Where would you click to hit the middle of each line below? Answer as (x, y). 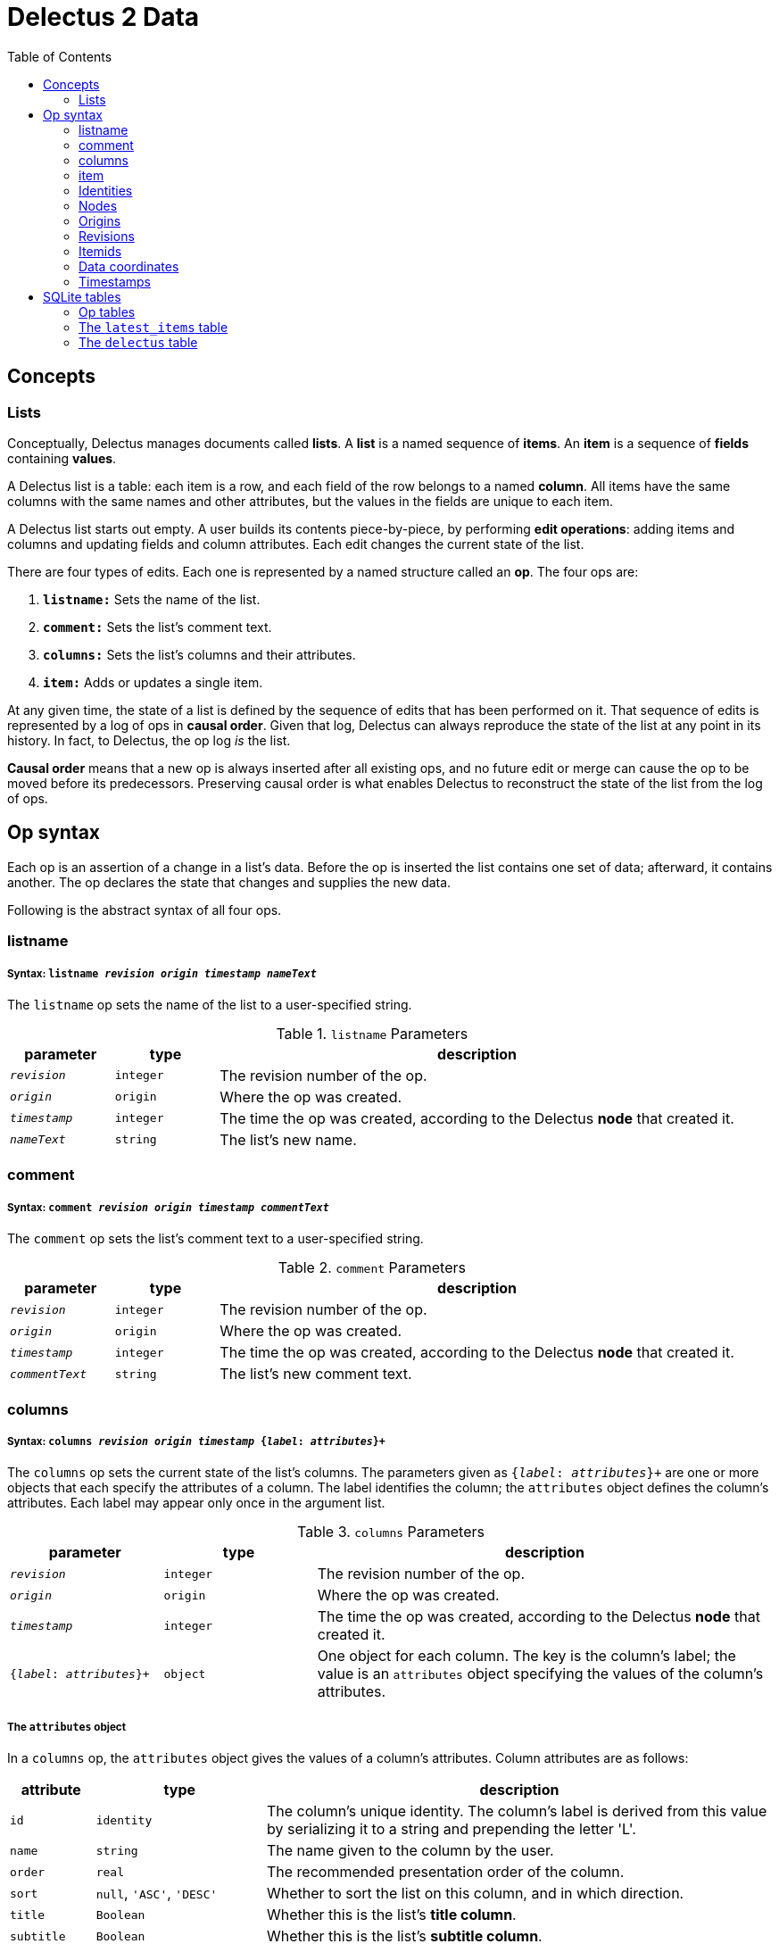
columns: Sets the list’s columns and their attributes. (199, 654)
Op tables (107, 312)
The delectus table (138, 342)
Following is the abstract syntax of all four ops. (145, 910)
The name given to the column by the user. (410, 1851)
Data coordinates (129, 266)
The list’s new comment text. (316, 1374)
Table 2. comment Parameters (372, 1268)
